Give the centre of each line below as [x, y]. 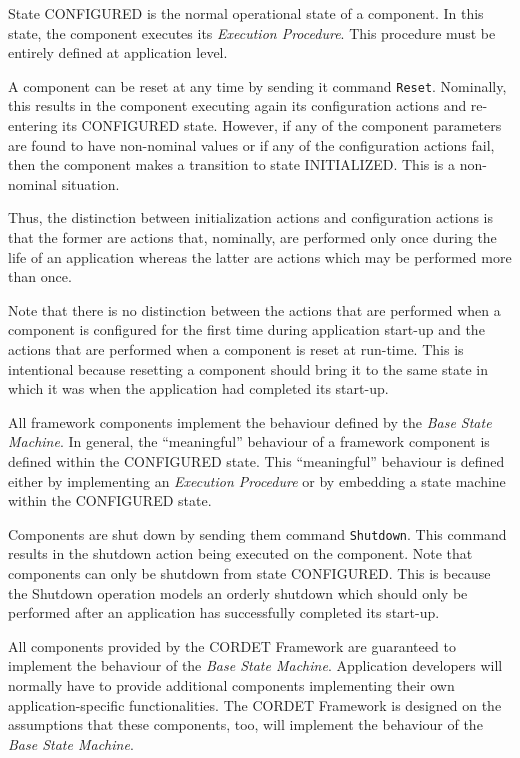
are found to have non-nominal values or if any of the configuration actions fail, [251, 144]
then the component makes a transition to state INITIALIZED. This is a [232, 164]
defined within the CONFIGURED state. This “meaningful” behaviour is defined [256, 460]
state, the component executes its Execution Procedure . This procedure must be [252, 32]
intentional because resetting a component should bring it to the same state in [248, 368]
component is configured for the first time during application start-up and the [246, 329]
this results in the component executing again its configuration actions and [237, 105]
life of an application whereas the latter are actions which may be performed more [260, 256]
